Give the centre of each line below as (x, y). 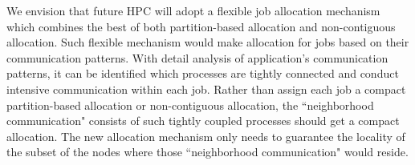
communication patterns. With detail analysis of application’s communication (197, 57)
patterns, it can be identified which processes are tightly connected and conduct (203, 73)
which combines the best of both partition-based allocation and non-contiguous (201, 26)
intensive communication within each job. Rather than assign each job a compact (206, 89)
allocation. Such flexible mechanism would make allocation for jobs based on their (208, 42)
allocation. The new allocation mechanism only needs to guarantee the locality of (206, 136)
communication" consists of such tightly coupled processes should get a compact (203, 121)
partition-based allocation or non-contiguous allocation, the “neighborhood (190, 105)
